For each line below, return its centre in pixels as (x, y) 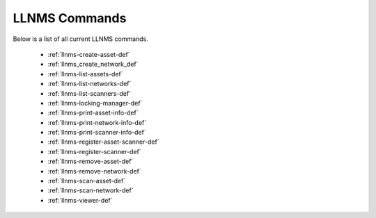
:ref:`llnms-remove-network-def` (95, 171)
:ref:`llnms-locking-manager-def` (95, 103)
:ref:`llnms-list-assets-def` (85, 74)
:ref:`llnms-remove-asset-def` (91, 161)
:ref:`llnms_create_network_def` (93, 64)
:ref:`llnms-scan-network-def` (91, 190)
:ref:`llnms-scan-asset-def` (87, 181)
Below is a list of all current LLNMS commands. (81, 39)
